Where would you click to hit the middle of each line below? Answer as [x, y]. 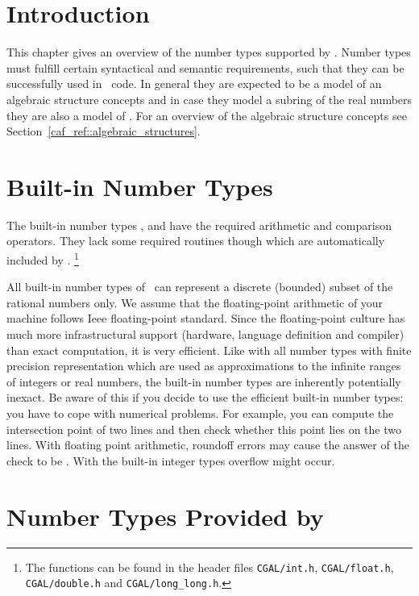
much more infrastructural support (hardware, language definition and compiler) [205, 334]
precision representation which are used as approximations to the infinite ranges [204, 366]
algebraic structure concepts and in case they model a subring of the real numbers [209, 99]
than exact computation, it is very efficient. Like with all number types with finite [209, 350]
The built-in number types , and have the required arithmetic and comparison [199, 225]
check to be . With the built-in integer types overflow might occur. [171, 460]
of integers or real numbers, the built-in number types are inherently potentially [204, 381]
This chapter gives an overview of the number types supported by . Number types [209, 52]
